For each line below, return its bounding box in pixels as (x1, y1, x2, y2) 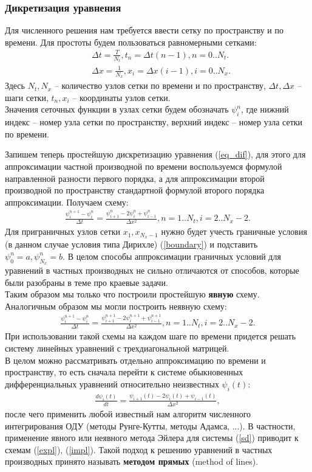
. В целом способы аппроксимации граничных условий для (63, 249, 281, 262)
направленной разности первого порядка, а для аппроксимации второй (5, 172, 265, 184)
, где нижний (240, 103, 289, 116)
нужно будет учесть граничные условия (161, 225, 307, 238)
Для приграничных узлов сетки (5, 225, 120, 238)
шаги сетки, (5, 91, 49, 103)
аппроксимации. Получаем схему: (5, 195, 129, 208)
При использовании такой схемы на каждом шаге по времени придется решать (5, 330, 296, 342)
